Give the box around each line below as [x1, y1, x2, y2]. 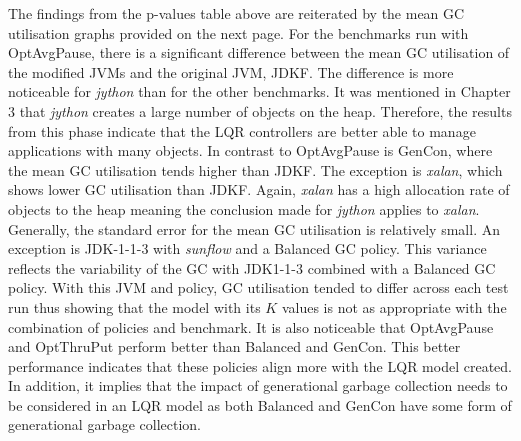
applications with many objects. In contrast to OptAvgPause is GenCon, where [8, 140, 493, 161]
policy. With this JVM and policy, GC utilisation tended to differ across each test [8, 277, 509, 298]
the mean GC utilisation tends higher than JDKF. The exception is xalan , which [8, 159, 503, 180]
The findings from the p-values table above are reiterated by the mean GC [8, 3, 465, 23]
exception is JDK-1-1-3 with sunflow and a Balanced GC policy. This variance [8, 238, 487, 259]
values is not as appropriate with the [281, 296, 507, 317]
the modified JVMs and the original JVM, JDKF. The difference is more [8, 61, 454, 82]
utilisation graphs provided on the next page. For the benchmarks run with [8, 22, 469, 43]
